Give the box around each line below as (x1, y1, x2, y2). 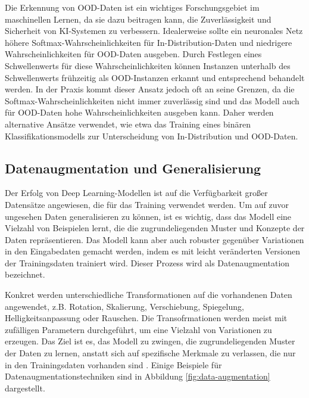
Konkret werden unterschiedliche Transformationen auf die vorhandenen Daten (5, 288, 292, 301)
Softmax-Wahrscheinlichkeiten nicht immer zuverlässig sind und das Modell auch (5, 94, 299, 107)
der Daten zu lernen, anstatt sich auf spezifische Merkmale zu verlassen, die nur (5, 347, 296, 359)
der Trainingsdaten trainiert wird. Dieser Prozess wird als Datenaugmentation (5, 256, 290, 269)
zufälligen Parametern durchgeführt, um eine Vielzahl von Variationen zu (5, 323, 272, 335)
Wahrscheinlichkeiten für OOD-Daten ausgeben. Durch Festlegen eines (5, 48, 262, 60)
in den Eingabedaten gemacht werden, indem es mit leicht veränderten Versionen (5, 245, 300, 257)
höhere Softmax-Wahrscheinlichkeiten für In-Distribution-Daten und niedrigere (5, 36, 292, 48)
